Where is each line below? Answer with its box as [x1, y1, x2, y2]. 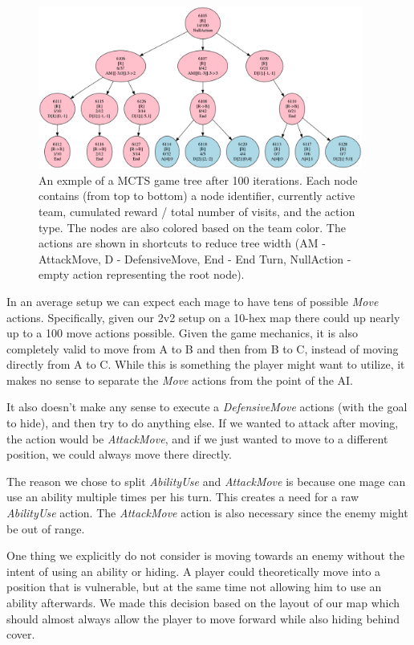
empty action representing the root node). [39, 266, 245, 283]
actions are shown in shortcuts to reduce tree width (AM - [39, 235, 326, 251]
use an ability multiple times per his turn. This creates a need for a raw [6, 488, 359, 505]
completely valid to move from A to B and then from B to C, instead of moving [6, 340, 399, 357]
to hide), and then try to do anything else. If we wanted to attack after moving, [6, 414, 399, 431]
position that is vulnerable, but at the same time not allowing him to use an [6, 578, 382, 595]
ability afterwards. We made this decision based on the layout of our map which [6, 594, 400, 611]
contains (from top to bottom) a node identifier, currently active [39, 187, 355, 204]
